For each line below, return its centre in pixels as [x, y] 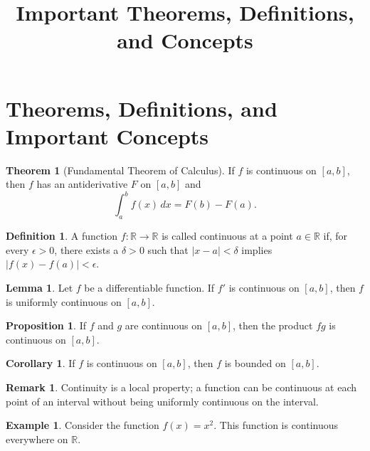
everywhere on [37, 439]
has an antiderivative [82, 184]
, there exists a [86, 249]
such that [168, 249]
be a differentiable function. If [149, 287]
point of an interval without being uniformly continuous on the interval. [162, 401]
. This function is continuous [276, 425]
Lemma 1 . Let [39, 287]
